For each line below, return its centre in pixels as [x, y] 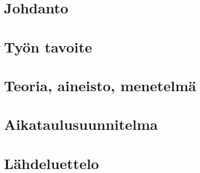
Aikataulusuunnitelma [81, 124]
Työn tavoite [48, 46]
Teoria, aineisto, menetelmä [100, 85]
